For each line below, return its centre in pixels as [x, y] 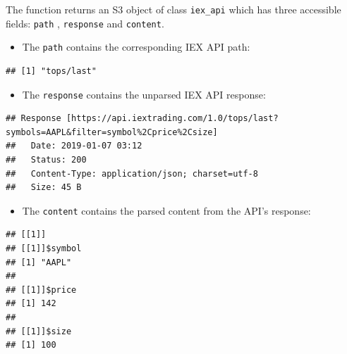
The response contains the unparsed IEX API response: [144, 94]
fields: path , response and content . [85, 23]
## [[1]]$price [41, 290]
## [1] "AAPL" [39, 262]
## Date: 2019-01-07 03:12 [74, 146]
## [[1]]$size [39, 331]
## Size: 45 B [44, 188]
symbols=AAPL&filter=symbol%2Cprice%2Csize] [112, 132]
